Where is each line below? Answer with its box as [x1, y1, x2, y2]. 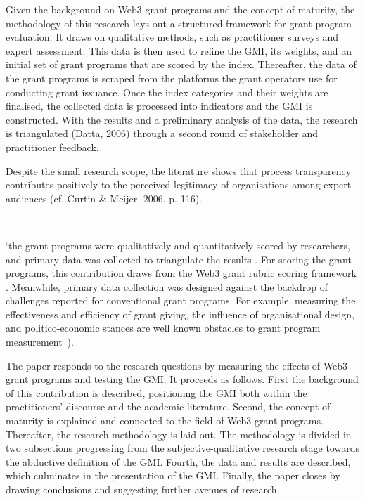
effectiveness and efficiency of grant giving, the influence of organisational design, [6, 306, 354, 321]
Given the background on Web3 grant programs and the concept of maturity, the [6, 2, 355, 16]
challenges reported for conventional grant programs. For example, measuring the [6, 293, 356, 308]
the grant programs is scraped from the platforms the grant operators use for [6, 70, 338, 85]
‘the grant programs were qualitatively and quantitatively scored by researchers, [6, 238, 350, 252]
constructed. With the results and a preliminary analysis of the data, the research [6, 112, 358, 126]
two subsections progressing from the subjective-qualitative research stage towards [6, 441, 359, 455]
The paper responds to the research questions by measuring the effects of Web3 [6, 358, 348, 372]
